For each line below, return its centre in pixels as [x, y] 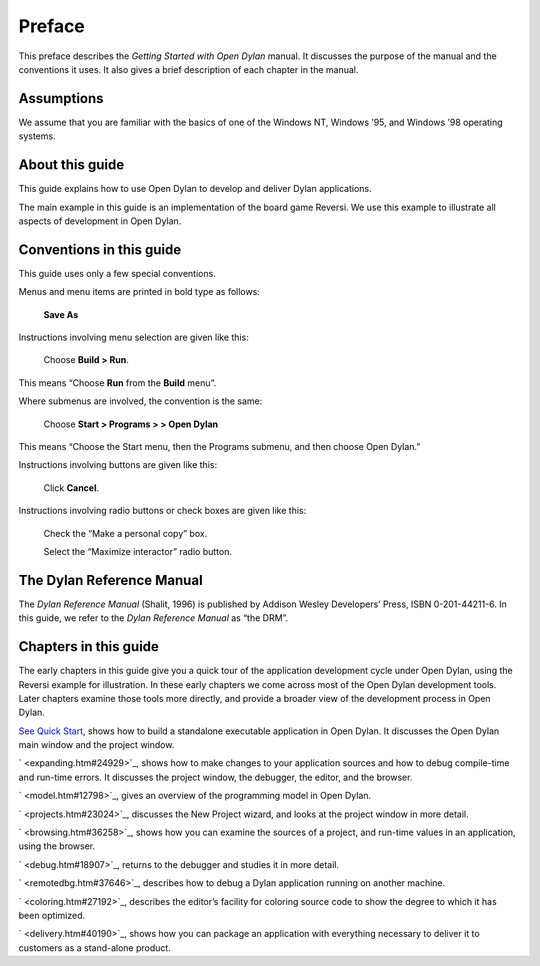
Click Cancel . [71, 487]
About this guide [71, 165]
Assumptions [61, 98]
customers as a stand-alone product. [95, 947]
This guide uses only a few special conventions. [117, 273]
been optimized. [51, 915]
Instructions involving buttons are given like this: [118, 465]
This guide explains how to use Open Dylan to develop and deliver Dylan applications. [195, 189]
